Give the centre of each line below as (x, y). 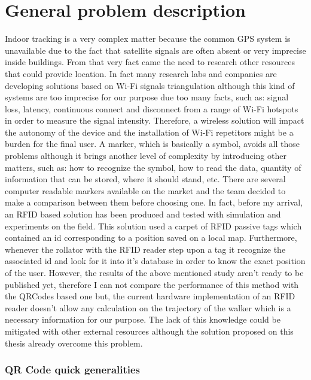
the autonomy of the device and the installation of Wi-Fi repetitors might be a (149, 132)
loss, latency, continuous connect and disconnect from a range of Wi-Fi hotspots (152, 108)
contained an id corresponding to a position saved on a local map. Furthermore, (151, 237)
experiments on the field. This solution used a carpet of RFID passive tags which (153, 226)
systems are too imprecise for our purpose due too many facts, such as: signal (147, 97)
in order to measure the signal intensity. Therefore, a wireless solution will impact (155, 120)
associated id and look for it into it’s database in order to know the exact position (155, 261)
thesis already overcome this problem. (74, 343)
